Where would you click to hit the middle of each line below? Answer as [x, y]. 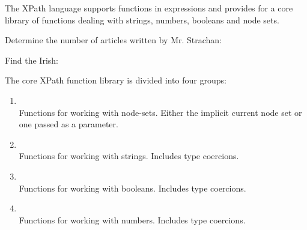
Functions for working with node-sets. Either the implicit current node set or [160, 112]
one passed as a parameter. [68, 124]
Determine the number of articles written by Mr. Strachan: [114, 40]
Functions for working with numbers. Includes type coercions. [132, 219]
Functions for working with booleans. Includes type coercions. [132, 188]
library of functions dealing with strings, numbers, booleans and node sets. [142, 20]
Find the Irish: [32, 60]
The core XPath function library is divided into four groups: [116, 80]
